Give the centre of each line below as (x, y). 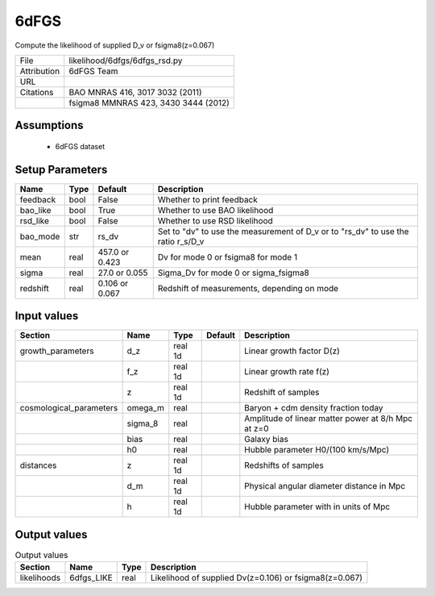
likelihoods (40, 578)
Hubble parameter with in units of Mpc (317, 506)
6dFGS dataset (80, 146)
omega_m (145, 408)
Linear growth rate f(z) (287, 372)
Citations (37, 92)
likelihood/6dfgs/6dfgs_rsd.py (126, 60)
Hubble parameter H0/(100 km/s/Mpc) (317, 450)
